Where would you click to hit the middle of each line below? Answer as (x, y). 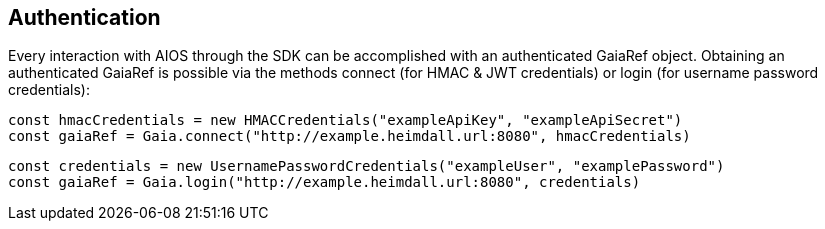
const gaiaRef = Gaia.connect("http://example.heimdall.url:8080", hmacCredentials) (349, 136)
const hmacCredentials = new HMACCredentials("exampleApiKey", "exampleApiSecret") (345, 120)
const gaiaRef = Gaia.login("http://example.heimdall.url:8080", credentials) (324, 182)
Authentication (84, 17)
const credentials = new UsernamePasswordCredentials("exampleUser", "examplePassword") (366, 166)
